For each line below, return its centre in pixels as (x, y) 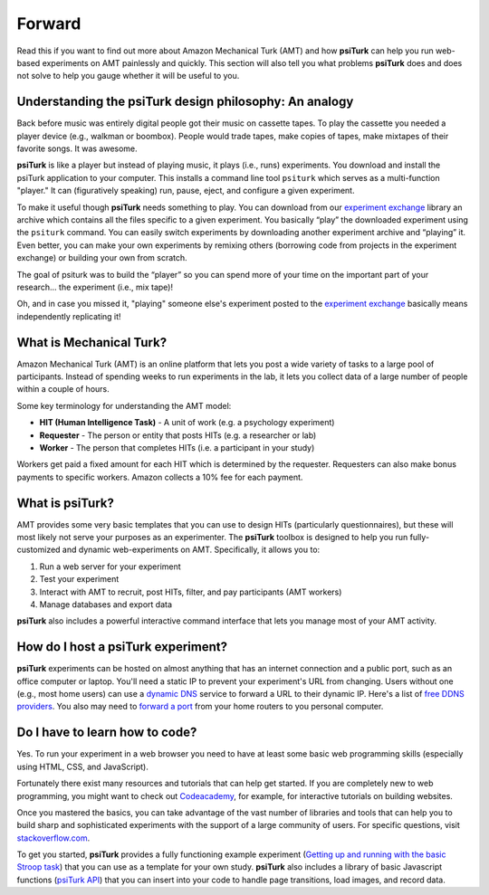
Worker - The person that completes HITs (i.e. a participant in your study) (177, 447)
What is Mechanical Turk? (92, 343)
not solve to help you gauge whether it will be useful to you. (128, 76)
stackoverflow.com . (53, 838)
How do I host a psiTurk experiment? (122, 647)
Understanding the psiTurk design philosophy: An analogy (185, 102)
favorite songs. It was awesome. (77, 148)
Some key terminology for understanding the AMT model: (124, 405)
